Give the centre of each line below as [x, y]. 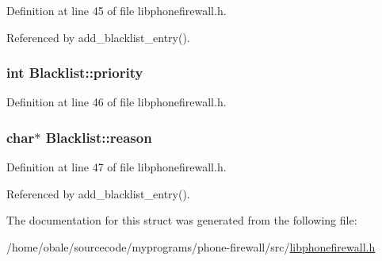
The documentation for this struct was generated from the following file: [182, 220]
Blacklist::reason [99, 137]
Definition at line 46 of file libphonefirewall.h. [117, 102]
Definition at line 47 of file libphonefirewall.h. [117, 167]
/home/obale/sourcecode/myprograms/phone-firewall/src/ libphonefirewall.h [191, 247]
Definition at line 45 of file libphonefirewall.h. [117, 10]
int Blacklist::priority [75, 73]
